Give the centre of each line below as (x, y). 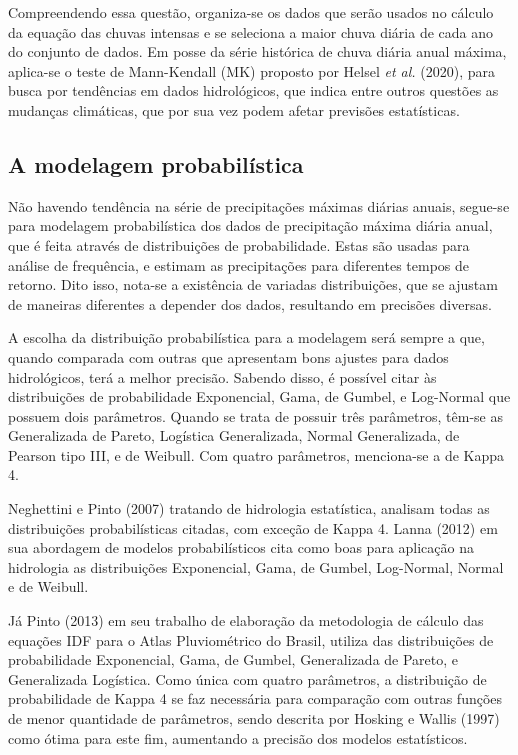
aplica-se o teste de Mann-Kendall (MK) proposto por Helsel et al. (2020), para (251, 70)
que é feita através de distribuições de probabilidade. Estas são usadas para (239, 244)
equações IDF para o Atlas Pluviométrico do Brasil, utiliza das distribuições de (251, 639)
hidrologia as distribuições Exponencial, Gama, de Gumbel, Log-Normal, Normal (256, 566)
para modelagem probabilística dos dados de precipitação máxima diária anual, (250, 225)
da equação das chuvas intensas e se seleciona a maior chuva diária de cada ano (251, 31)
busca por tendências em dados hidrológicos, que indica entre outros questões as (253, 90)
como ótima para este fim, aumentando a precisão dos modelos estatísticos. (238, 737)
